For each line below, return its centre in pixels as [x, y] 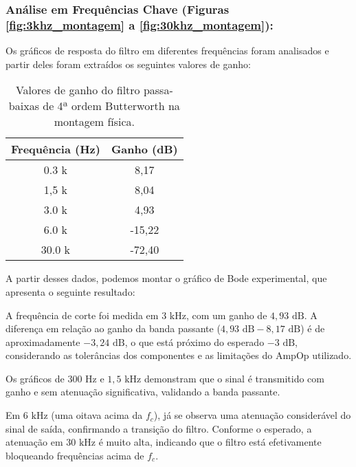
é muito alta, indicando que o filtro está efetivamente [210, 442]
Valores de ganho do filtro [78, 90]
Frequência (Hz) [56, 149]
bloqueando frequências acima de [75, 455]
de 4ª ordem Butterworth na [111, 106]
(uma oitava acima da [97, 415]
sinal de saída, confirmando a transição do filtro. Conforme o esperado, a [159, 428]
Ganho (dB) [144, 149]
